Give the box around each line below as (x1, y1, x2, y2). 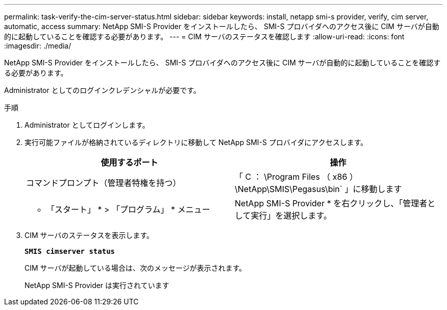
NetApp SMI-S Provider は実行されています (24, 281, 169, 290)
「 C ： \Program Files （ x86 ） (235, 172, 358, 182)
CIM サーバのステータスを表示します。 (24, 231, 154, 240)
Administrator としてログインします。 (24, 121, 150, 129)
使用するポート (101, 157, 158, 168)
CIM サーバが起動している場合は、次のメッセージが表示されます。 (24, 264, 246, 272)
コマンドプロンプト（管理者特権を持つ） (26, 178, 181, 188)
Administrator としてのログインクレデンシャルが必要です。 (4, 86, 201, 94)
